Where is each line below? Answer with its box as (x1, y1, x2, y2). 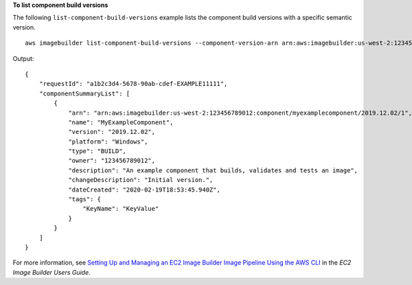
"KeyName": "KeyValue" (82, 205, 159, 213)
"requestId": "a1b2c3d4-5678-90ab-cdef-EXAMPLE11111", (38, 80, 228, 88)
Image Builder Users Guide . (12, 268, 91, 276)
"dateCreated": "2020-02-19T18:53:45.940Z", (68, 185, 221, 194)
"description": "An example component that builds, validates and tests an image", (68, 166, 358, 174)
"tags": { (68, 196, 102, 203)
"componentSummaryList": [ (38, 89, 130, 98)
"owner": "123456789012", (68, 157, 156, 165)
